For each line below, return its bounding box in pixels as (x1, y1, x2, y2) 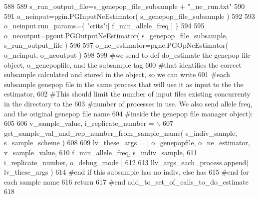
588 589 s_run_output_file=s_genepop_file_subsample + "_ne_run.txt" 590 (4, 1, 245, 11)
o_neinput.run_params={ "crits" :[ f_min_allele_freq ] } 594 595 (4, 20, 205, 31)
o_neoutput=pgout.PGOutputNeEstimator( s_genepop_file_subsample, (4, 30, 228, 40)
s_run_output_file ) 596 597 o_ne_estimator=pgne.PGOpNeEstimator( (4, 40, 228, 50)
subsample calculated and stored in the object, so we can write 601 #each (4, 69, 231, 80)
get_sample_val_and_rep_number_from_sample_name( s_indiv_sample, (4, 127, 238, 138)
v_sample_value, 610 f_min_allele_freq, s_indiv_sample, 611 (4, 147, 198, 157)
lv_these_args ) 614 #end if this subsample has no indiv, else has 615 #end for (4, 167, 249, 177)
